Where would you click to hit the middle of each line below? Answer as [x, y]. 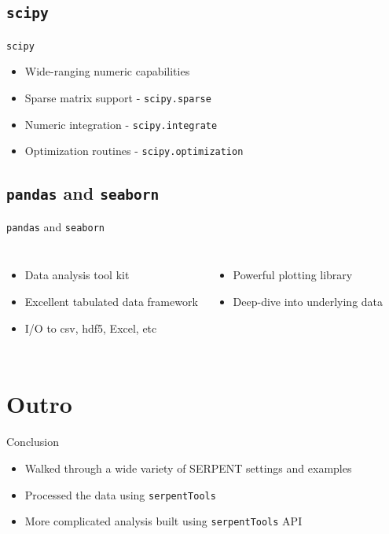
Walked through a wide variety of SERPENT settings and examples [188, 468]
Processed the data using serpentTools [120, 494]
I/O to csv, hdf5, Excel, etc [91, 328]
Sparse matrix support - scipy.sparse [118, 98]
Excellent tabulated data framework [111, 302]
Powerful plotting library [293, 275]
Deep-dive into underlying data [308, 302]
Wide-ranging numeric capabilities [107, 71]
